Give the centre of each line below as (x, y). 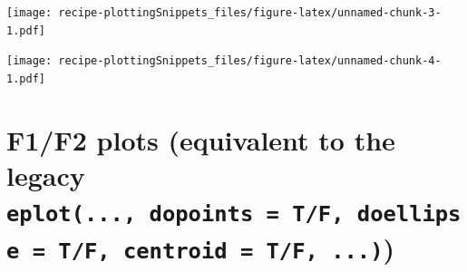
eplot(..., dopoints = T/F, (175, 214)
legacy (46, 175)
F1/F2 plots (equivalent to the (201, 139)
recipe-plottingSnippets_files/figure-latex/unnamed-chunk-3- (250, 13)
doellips (409, 214)
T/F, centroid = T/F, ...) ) (227, 247)
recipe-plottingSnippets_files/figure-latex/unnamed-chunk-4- (250, 61)
